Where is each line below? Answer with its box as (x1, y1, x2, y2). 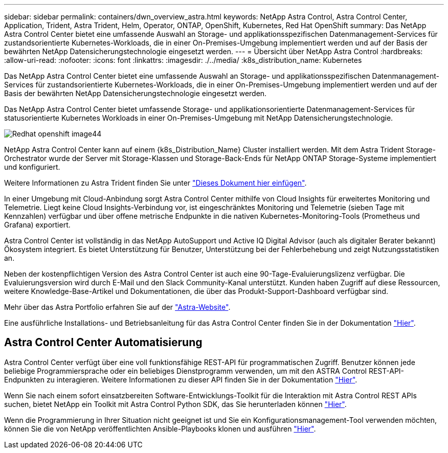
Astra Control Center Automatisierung (4, 336, 203, 349)
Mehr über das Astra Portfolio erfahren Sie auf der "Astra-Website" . (4, 303, 231, 311)
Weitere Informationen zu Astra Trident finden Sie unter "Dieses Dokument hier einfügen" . (4, 178, 307, 187)
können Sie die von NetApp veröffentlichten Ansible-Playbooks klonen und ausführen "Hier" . (4, 424, 316, 433)
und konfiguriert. (4, 163, 60, 171)
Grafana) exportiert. (4, 220, 71, 229)
